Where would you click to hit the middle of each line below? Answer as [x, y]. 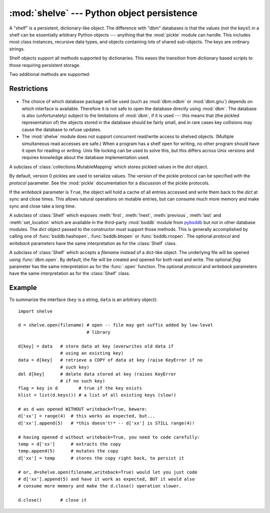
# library [99, 332]
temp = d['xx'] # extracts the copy [69, 444]
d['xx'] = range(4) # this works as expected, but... [87, 416]
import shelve [35, 311]
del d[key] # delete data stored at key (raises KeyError [97, 374]
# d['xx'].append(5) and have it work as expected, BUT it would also [106, 479]
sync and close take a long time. [42, 206]
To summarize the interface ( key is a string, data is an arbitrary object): [83, 299]
